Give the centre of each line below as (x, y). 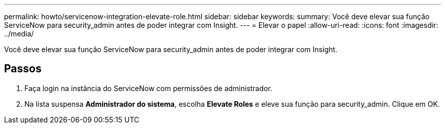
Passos (23, 69)
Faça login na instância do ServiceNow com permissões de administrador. (148, 88)
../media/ (19, 34)
